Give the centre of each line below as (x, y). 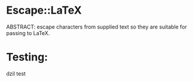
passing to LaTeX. (28, 33)
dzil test (16, 73)
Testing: (27, 57)
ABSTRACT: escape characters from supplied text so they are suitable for (96, 27)
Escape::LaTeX (44, 10)
